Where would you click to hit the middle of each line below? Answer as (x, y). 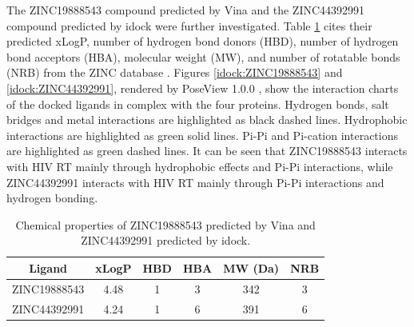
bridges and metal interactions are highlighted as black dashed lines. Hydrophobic (207, 120)
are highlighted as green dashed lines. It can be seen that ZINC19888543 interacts (207, 151)
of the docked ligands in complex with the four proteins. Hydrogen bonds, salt (198, 104)
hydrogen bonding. (52, 198)
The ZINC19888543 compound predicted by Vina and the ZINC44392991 (186, 10)
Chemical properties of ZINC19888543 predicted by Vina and (165, 224)
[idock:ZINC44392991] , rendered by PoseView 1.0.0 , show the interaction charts (203, 88)
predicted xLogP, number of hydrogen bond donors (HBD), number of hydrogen (203, 41)
